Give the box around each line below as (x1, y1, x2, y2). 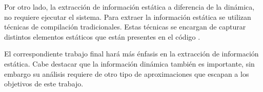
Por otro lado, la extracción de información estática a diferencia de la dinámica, (4, 2, 255, 12)
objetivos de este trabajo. (4, 78, 84, 89)
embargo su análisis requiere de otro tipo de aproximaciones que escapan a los (4, 68, 249, 79)
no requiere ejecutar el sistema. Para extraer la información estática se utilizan (4, 11, 251, 22)
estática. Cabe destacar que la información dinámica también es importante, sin (4, 58, 255, 69)
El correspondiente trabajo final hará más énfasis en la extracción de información (4, 48, 259, 59)
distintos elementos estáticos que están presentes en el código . (4, 31, 200, 42)
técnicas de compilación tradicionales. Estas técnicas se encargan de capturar (4, 21, 246, 32)
